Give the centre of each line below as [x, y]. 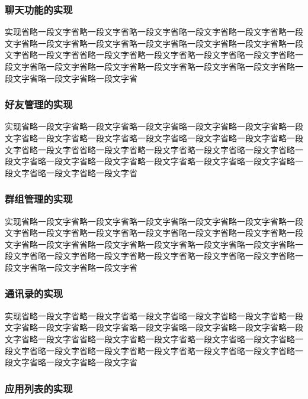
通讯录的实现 [34, 293]
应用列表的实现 [39, 388]
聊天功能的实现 [39, 9]
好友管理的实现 [39, 104]
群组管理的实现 [39, 199]
